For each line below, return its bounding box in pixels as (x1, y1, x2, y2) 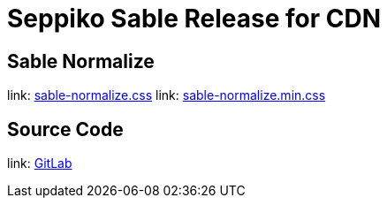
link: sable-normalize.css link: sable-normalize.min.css (7, 87, 326, 103)
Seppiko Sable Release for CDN (7, 4, 381, 34)
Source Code (7, 118, 124, 140)
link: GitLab (7, 156, 72, 171)
